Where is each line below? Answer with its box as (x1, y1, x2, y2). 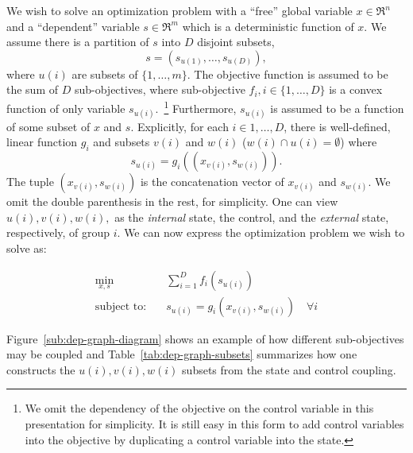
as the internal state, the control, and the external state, (114, 208, 389, 225)
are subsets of (71, 65, 138, 82)
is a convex (329, 81, 383, 98)
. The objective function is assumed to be (187, 65, 388, 82)
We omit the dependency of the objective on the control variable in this (25, 400, 374, 416)
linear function (6, 134, 78, 150)
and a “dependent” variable (6, 17, 140, 34)
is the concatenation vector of (140, 173, 284, 190)
